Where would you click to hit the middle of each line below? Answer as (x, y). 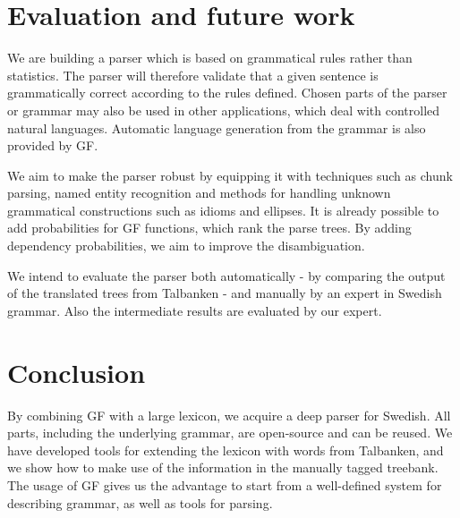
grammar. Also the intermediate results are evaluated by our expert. (195, 310)
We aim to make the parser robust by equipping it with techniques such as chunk (230, 175)
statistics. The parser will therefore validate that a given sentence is (193, 75)
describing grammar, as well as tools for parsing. (140, 502)
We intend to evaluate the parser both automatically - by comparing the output (226, 275)
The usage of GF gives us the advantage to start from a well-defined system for (225, 484)
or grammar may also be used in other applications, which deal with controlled (224, 110)
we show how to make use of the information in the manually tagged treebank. (223, 467)
